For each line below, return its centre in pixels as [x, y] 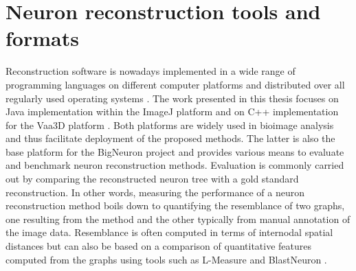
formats [42, 38]
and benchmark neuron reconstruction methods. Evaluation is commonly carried [175, 165]
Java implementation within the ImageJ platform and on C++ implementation [172, 111]
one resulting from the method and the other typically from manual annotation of [178, 219]
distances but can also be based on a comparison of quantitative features [159, 246]
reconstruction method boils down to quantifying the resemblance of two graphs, [175, 205]
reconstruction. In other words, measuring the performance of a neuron [155, 192]
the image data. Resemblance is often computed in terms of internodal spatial [169, 232]
